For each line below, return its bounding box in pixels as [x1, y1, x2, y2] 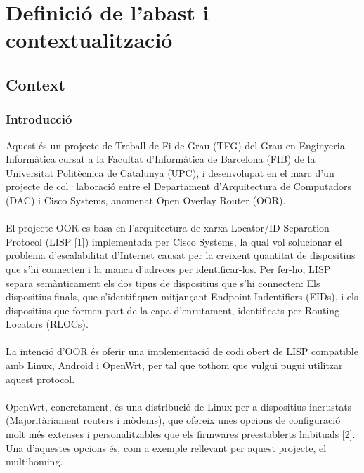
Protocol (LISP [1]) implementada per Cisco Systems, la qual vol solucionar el [6, 234, 342, 248]
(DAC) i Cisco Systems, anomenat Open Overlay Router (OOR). [6, 192, 286, 207]
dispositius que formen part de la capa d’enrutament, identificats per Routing [6, 302, 340, 317]
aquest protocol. [6, 371, 75, 386]
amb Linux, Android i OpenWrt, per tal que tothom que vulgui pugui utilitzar [6, 358, 343, 373]
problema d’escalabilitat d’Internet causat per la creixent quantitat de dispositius [6, 248, 356, 262]
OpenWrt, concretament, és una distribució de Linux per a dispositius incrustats [6, 399, 352, 413]
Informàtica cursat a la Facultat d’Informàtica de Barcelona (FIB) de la [6, 152, 316, 166]
